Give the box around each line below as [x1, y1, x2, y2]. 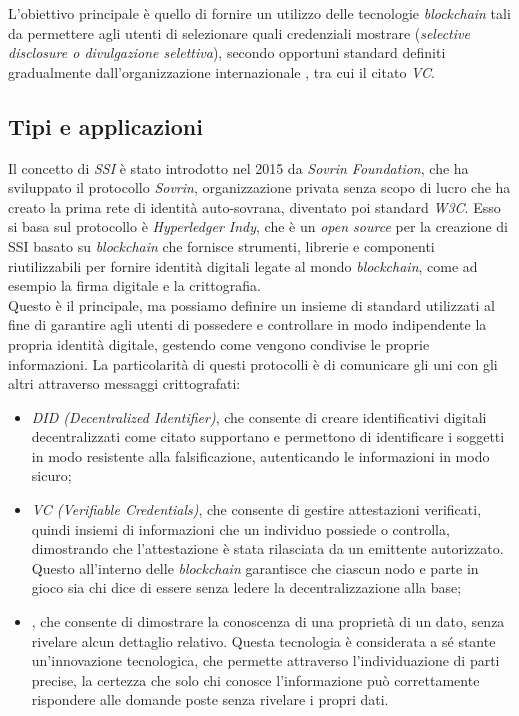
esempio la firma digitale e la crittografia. [8, 275, 261, 296]
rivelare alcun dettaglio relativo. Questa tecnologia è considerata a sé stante [31, 630, 496, 651]
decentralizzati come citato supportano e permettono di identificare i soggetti [31, 426, 505, 447]
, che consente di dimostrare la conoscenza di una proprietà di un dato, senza [31, 611, 505, 632]
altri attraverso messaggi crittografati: [8, 373, 241, 394]
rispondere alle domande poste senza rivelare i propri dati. [31, 689, 389, 710]
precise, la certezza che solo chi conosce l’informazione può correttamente [31, 669, 480, 690]
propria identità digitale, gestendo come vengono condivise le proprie [8, 333, 430, 354]
